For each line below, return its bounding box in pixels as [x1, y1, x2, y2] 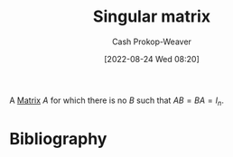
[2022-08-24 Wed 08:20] [103, 53, 200, 64]
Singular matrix [93, 6, 210, 27]
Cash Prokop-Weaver [111, 36, 192, 47]
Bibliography [9, 128, 107, 149]
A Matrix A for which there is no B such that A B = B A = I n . [9, 95, 224, 107]
